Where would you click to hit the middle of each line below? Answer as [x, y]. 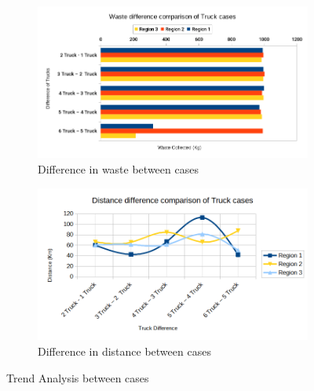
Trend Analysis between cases [78, 377]
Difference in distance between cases [124, 351]
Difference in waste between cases [118, 169]
